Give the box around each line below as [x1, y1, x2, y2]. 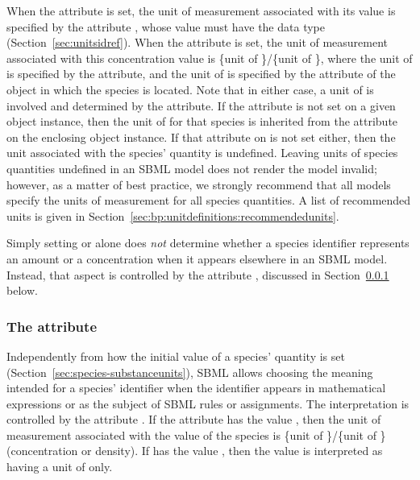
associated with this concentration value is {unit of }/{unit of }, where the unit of [6, 49, 413, 66]
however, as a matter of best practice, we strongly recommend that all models [6, 176, 391, 192]
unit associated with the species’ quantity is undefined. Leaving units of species [6, 144, 398, 161]
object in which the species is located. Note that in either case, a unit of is [6, 81, 374, 97]
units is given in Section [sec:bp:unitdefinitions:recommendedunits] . [6, 207, 339, 224]
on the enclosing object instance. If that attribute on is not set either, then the [6, 128, 396, 145]
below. [6, 282, 38, 299]
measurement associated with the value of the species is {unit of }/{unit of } [6, 426, 386, 443]
